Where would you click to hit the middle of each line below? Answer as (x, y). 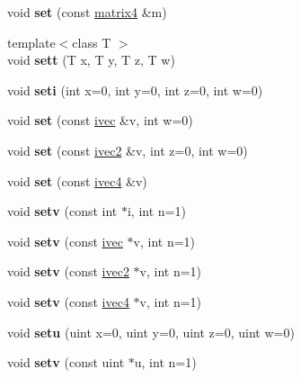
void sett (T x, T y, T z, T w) (91, 60)
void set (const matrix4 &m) (87, 12)
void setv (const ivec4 (68, 301)
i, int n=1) (156, 211)
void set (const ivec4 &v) (77, 180)
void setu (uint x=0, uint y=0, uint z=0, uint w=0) (151, 332)
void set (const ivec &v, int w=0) (100, 120)
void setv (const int (62, 211)
